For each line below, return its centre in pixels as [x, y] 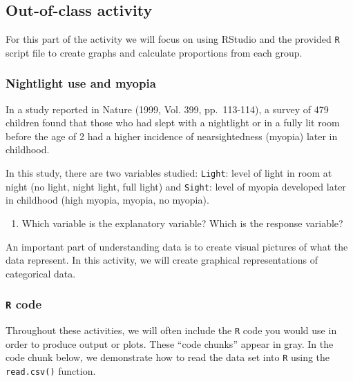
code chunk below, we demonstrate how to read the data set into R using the [168, 357]
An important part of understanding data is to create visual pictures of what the [177, 246]
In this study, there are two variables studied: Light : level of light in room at [169, 173]
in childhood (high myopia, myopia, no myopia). [107, 200]
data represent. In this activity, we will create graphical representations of [162, 260]
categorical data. [41, 273]
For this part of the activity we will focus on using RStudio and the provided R [173, 39]
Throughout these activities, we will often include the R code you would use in [171, 330]
